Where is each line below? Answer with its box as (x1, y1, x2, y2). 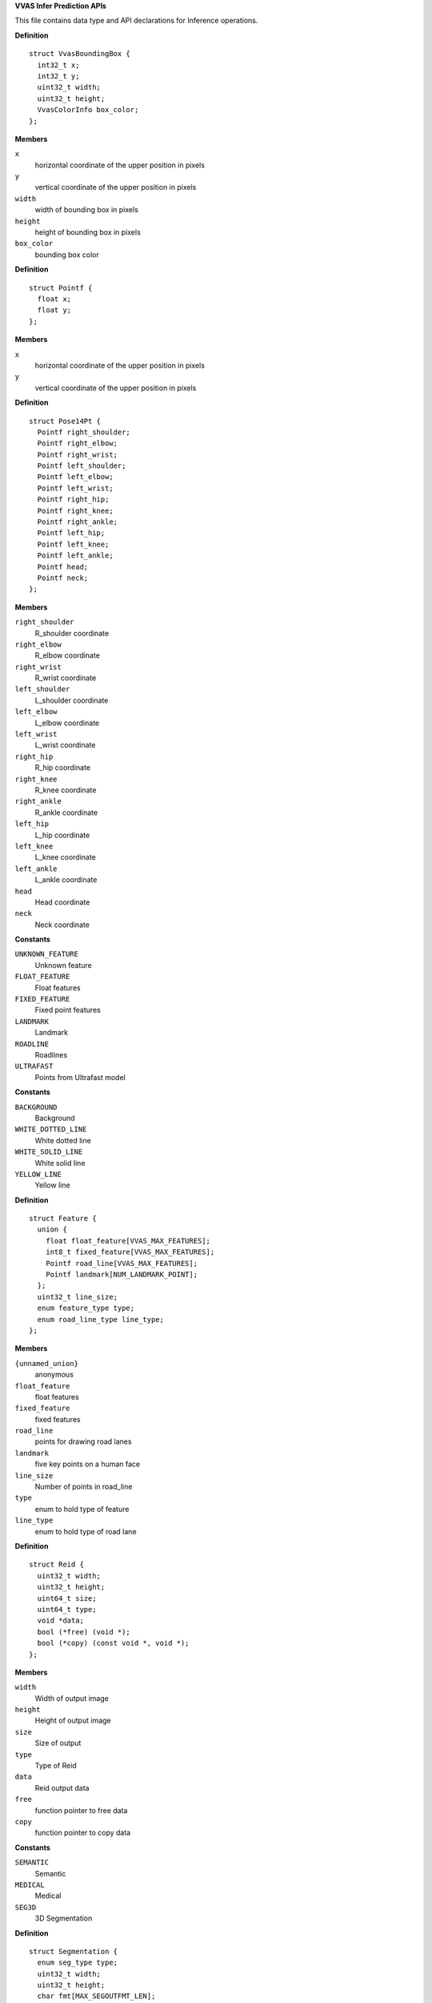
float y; (37, 305, 72, 315)
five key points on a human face (34, 1459, 141, 1469)
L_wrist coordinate (34, 740, 96, 750)
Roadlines (34, 1050, 68, 1059)
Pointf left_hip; (37, 529, 106, 538)
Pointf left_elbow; (37, 473, 114, 482)
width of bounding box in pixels (34, 205, 139, 215)
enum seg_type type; (37, 1958, 118, 1967)
